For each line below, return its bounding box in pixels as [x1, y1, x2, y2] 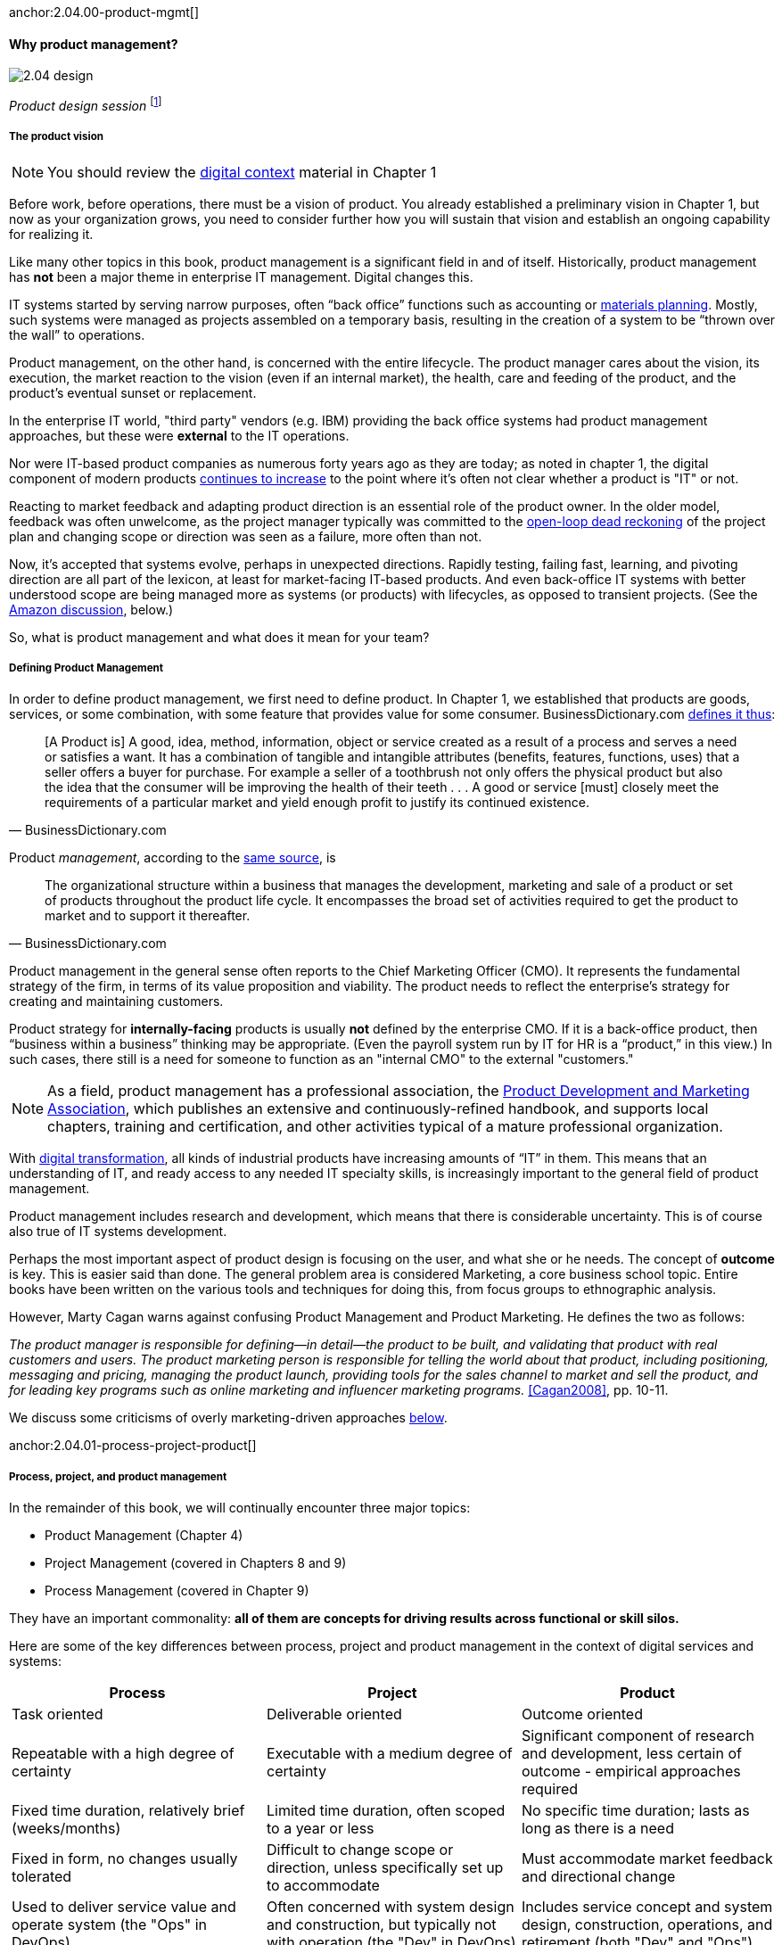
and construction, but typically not [266, 1916, 497, 1934]
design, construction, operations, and [521, 1916, 773, 1934]
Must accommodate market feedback [521, 1850, 773, 1868]
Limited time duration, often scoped [266, 1801, 506, 1820]
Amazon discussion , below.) [9, 601, 174, 617]
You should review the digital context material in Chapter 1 [47, 162, 437, 181]
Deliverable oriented [266, 1705, 402, 1724]
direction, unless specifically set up [266, 1858, 504, 1877]
